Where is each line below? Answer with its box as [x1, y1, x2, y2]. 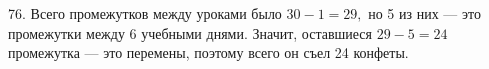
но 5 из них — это [368, 3, 481, 23]
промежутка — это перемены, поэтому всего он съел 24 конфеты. [8, 42, 409, 63]
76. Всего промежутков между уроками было [8, 3, 282, 23]
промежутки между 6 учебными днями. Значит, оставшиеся [8, 22, 373, 43]
